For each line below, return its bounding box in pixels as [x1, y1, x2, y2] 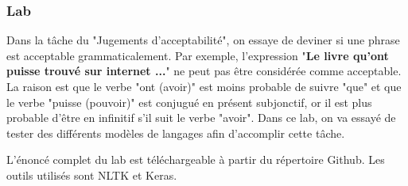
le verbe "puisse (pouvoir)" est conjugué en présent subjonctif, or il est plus [6, 93, 372, 110]
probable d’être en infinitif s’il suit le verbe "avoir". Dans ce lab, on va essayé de [6, 109, 396, 126]
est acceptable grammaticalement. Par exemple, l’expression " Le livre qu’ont [6, 47, 389, 63]
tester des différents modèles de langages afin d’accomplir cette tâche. [6, 124, 345, 141]
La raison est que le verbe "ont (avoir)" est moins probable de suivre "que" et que [6, 78, 402, 94]
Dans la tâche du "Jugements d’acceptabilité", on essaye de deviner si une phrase [6, 32, 400, 48]
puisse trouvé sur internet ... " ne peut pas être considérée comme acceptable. [6, 63, 402, 79]
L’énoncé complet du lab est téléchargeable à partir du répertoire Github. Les [6, 151, 385, 168]
